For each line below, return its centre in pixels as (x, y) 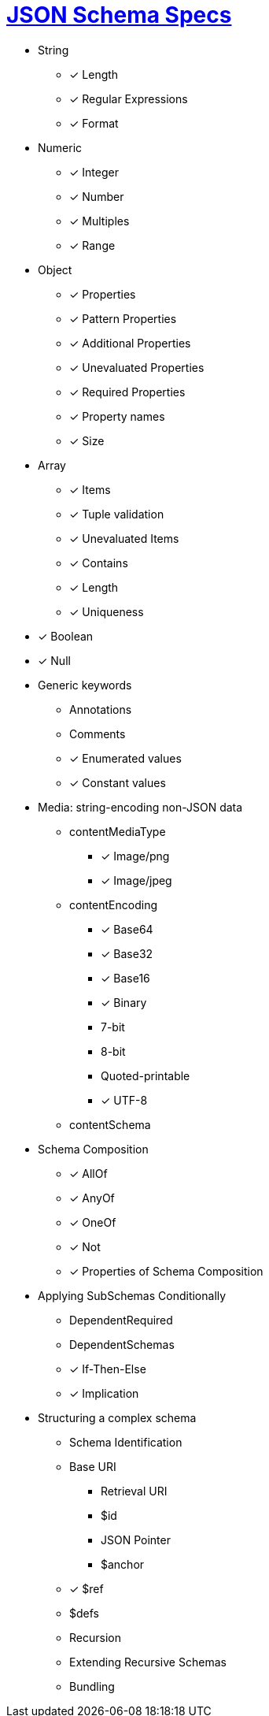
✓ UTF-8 (124, 1100)
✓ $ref (87, 1588)
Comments (98, 734)
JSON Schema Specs (119, 15)
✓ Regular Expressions (129, 98)
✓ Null (54, 660)
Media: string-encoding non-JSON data (140, 807)
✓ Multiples (99, 221)
